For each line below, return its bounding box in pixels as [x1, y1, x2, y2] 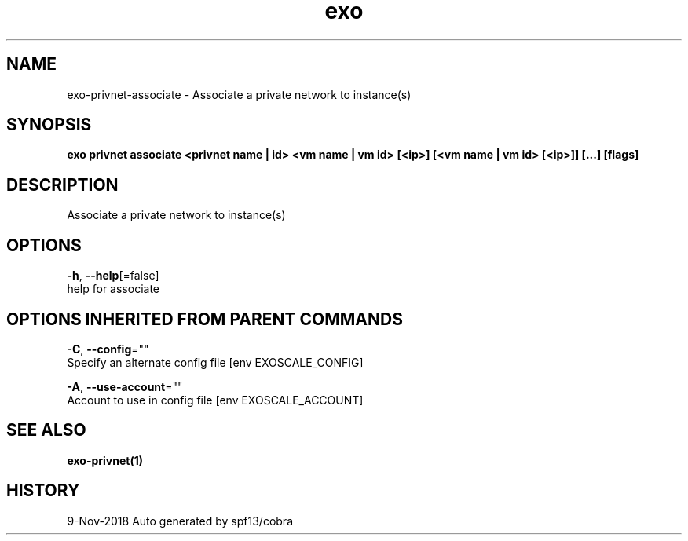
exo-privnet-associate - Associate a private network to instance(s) [67, 87, 412, 101]
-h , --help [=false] [67, 269, 159, 283]
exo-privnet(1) [67, 453, 143, 467]
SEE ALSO [6, 420, 86, 440]
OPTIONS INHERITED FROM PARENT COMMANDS [6, 309, 403, 329]
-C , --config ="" [67, 342, 149, 356]
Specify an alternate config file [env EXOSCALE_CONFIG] [67, 355, 364, 369]
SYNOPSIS [6, 115, 92, 135]
